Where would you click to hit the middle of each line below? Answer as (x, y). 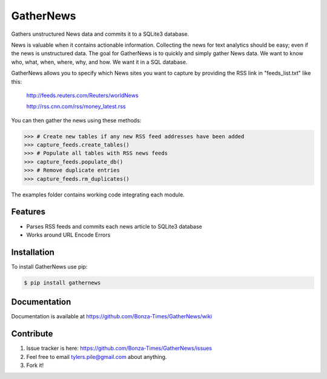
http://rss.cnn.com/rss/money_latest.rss (76, 107)
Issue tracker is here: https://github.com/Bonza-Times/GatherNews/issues (119, 348)
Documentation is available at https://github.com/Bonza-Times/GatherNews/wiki (111, 317)
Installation (33, 252)
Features (28, 212)
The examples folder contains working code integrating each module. (98, 195)
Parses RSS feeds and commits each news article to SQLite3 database (114, 226)
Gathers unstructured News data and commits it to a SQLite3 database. (100, 34)
